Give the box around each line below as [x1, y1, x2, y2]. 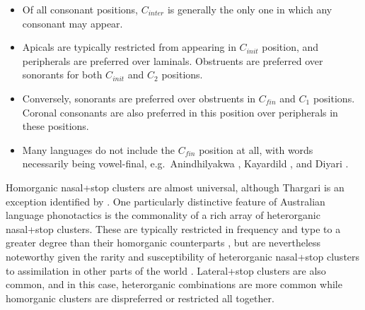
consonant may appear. [22, 16, 123, 30]
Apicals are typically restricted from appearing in [22, 40, 236, 54]
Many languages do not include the [22, 142, 175, 157]
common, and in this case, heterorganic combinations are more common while [6, 277, 342, 292]
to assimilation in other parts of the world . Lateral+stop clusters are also [6, 263, 326, 278]
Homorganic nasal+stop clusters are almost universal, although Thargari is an [6, 179, 344, 194]
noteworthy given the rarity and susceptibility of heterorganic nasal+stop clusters [6, 249, 360, 263]
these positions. [22, 119, 89, 133]
